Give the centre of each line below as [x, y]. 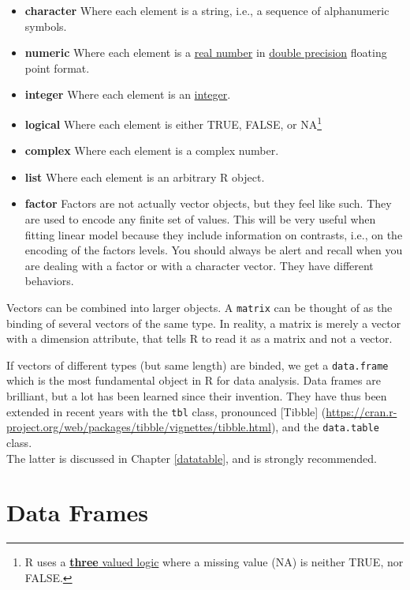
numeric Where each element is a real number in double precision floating [206, 53]
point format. [57, 68]
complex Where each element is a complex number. [152, 150]
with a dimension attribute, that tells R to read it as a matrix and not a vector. [199, 338]
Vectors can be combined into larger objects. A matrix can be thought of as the [199, 307]
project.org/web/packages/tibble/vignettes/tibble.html [139, 427]
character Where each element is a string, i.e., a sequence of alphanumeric [207, 10]
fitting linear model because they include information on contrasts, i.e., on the [214, 234]
